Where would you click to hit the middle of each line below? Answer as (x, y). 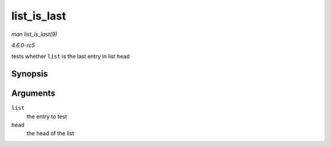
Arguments (33, 94)
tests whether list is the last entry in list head (70, 56)
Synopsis (30, 74)
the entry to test (47, 117)
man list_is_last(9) (34, 34)
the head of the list (51, 134)
